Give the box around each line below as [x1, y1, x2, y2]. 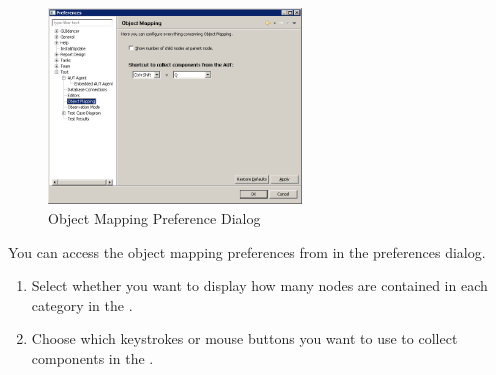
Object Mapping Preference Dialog [48, 208, 261, 229]
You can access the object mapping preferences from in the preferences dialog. [8, 241, 486, 262]
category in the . [31, 294, 133, 315]
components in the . [31, 348, 154, 369]
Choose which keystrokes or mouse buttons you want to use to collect [31, 328, 458, 349]
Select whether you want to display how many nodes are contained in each [31, 275, 488, 296]
